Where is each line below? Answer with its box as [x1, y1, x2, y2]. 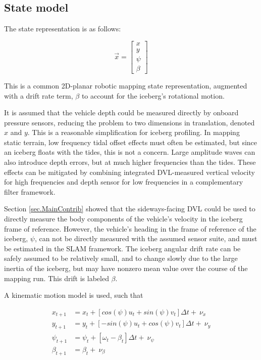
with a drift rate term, [4, 90, 73, 101]
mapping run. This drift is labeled [4, 273, 109, 283]
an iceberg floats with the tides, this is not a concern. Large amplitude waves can [4, 147, 255, 157]
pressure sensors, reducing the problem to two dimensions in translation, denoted [4, 117, 255, 127]
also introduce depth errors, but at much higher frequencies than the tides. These [4, 157, 256, 167]
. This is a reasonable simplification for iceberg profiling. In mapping [27, 127, 240, 138]
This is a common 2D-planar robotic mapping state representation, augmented [4, 80, 247, 91]
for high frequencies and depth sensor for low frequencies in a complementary [4, 176, 243, 187]
